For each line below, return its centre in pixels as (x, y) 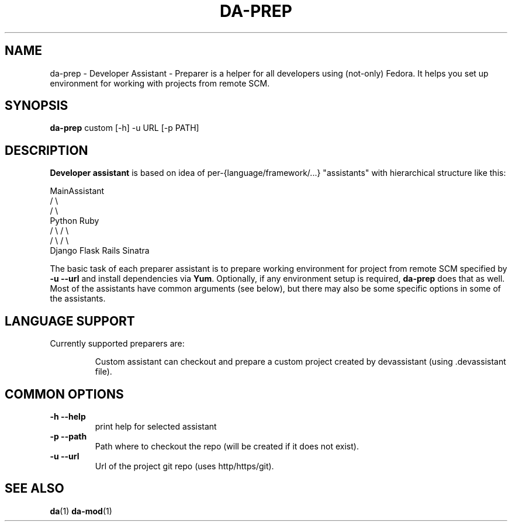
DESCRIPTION (46, 150)
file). (103, 372)
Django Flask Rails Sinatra (100, 251)
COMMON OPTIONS (64, 394)
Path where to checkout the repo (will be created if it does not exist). (227, 446)
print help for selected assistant (156, 426)
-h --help (68, 416)
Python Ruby (75, 221)
